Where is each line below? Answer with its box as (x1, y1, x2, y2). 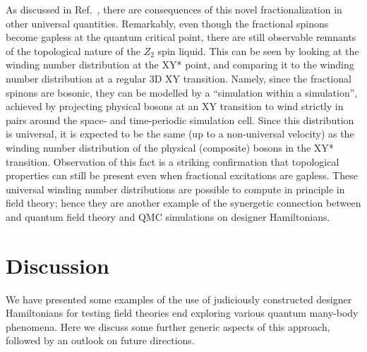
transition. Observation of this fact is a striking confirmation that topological (6, 154, 339, 169)
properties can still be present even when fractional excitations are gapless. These (6, 168, 358, 183)
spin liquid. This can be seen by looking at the (157, 43, 359, 58)
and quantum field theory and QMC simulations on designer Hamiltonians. (6, 209, 330, 224)
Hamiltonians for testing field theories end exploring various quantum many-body (6, 305, 359, 320)
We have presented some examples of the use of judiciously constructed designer (6, 291, 352, 306)
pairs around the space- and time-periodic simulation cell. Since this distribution (6, 112, 354, 127)
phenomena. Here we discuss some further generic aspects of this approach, (6, 319, 330, 334)
